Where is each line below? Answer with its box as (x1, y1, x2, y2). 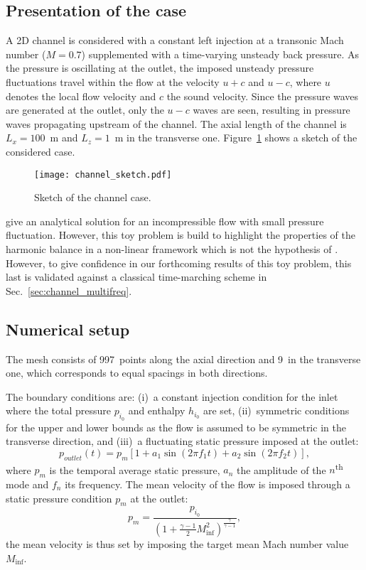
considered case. (6, 144, 75, 158)
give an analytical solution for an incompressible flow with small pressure (6, 213, 324, 228)
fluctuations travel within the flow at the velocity (6, 74, 220, 89)
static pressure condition (6, 490, 112, 505)
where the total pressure (6, 403, 112, 418)
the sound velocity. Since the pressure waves (166, 88, 359, 103)
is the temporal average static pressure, (49, 462, 220, 477)
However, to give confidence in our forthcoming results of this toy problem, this (6, 255, 352, 270)
